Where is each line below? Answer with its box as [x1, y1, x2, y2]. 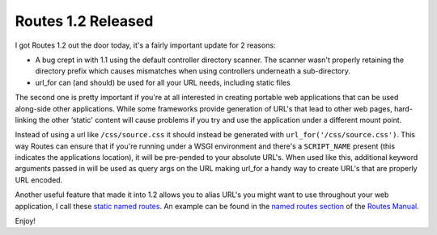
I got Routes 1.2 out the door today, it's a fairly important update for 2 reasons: [15, 40, 276, 50]
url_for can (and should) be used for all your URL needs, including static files [35, 78, 291, 87]
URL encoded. [15, 174, 63, 185]
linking [15, 115, 37, 124]
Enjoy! [15, 216, 36, 226]
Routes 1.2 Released [15, 12, 154, 30]
